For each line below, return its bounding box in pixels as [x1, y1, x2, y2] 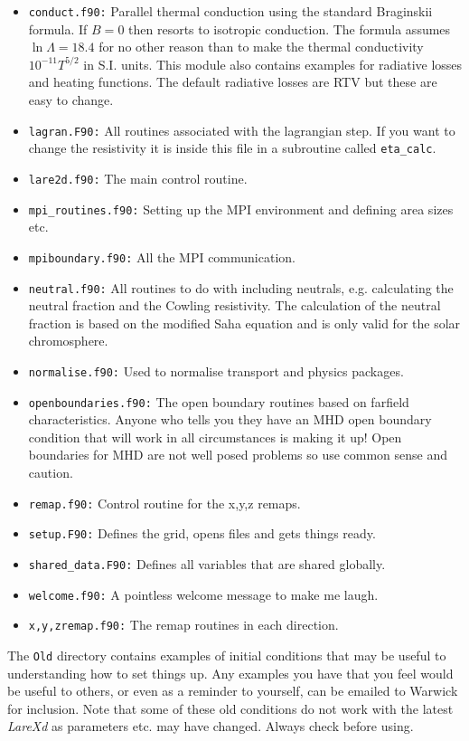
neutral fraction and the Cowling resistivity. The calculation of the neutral [28, 296, 441, 315]
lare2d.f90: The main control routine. [28, 168, 248, 187]
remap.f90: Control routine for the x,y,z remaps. [28, 493, 301, 512]
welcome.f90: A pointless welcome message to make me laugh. [28, 584, 379, 603]
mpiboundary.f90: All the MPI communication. [28, 247, 295, 266]
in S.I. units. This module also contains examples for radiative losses [83, 54, 463, 73]
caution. [28, 463, 73, 482]
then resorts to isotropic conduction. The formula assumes [128, 19, 451, 38]
